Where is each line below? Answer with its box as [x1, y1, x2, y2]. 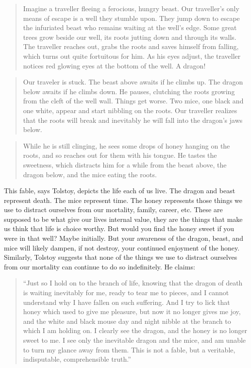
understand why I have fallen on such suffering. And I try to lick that [23, 297, 230, 307]
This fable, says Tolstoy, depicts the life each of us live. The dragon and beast [4, 185, 235, 196]
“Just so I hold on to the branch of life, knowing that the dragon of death [23, 278, 243, 288]
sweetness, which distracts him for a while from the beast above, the [23, 159, 227, 169]
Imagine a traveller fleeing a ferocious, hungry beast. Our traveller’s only [23, 3, 239, 13]
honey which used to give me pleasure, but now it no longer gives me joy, [23, 306, 241, 317]
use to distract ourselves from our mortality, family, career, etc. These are [4, 204, 223, 215]
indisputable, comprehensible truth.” [23, 354, 131, 364]
